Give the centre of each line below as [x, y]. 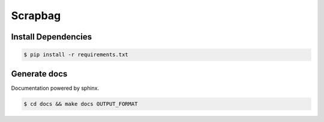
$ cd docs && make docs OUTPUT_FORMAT [81, 104]
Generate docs [39, 74]
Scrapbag [36, 16]
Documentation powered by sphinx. [55, 88]
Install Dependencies [52, 37]
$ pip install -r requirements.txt [76, 55]
